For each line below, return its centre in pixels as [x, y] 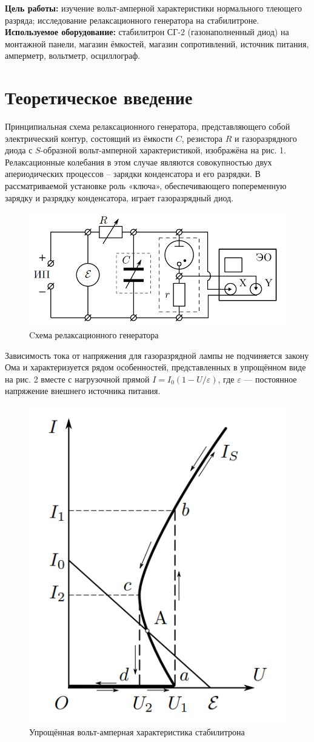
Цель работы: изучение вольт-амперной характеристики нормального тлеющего [153, 8]
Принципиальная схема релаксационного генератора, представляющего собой [148, 126]
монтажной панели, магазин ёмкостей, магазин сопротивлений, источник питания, [157, 43]
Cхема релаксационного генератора [94, 335]
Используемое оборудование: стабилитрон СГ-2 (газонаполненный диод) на [147, 32]
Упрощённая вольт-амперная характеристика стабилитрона [137, 732]
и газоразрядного [266, 138]
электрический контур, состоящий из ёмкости [89, 138]
